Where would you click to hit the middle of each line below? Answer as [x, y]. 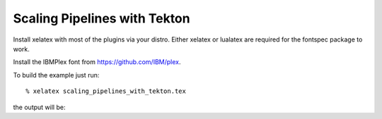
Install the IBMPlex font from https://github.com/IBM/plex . [97, 62]
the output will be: [39, 107]
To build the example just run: [56, 75]
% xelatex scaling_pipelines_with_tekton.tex [106, 91]
